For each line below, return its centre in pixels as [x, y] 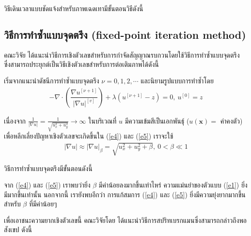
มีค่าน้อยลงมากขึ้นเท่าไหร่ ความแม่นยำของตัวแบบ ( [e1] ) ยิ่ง [173, 185]
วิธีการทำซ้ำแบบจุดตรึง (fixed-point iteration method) [125, 34]
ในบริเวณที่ [102, 120]
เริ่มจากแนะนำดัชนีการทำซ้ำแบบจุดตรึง [52, 80]
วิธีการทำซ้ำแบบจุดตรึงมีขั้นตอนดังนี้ [48, 168]
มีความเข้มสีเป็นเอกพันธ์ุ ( [157, 120]
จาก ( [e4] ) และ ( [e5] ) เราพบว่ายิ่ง [47, 185]
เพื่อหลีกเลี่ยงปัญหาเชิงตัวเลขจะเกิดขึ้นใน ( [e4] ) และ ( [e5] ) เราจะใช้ [89, 136]
